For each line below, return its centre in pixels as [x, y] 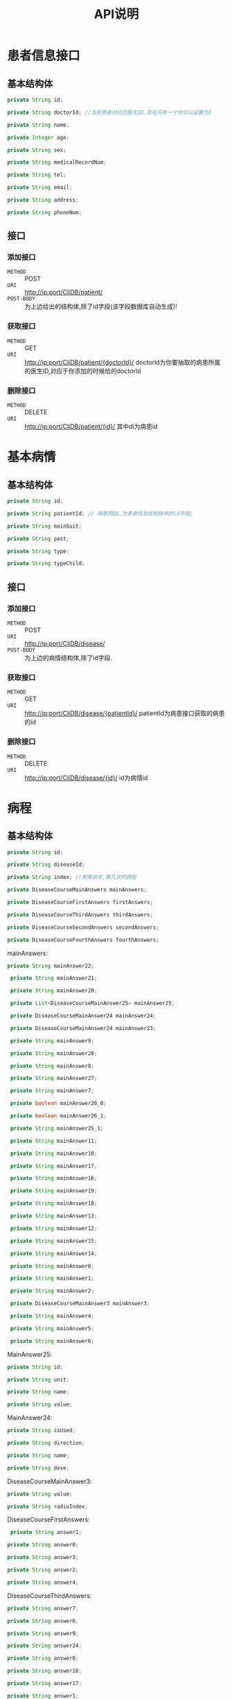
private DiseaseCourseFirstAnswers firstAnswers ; [80, 903]
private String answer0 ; [43, 1545]
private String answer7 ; [43, 1608]
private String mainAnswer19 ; [54, 1191]
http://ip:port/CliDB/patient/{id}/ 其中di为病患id [91, 426]
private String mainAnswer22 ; [51, 966]
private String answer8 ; [43, 1658]
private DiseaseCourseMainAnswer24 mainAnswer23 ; [83, 1028]
